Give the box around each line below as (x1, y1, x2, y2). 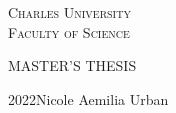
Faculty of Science (8, 21, 130, 42)
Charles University (8, 2, 131, 22)
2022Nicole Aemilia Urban (8, 88, 169, 109)
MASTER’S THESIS (8, 55, 137, 76)
